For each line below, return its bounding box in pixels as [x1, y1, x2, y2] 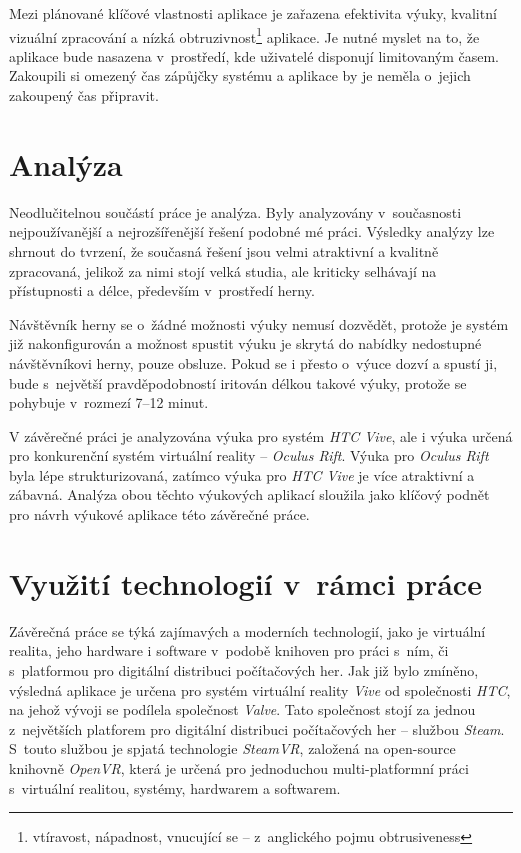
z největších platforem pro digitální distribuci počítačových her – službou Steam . [9, 718, 505, 739]
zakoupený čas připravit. [9, 85, 159, 106]
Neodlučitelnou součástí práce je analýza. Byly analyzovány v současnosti [9, 201, 462, 222]
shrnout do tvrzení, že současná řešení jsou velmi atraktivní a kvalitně [9, 240, 439, 261]
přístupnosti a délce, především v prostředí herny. [9, 280, 315, 301]
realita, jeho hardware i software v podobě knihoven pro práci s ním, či [9, 640, 449, 661]
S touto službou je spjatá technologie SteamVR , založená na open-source [9, 738, 456, 759]
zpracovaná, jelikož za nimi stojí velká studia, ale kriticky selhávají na [9, 260, 437, 281]
